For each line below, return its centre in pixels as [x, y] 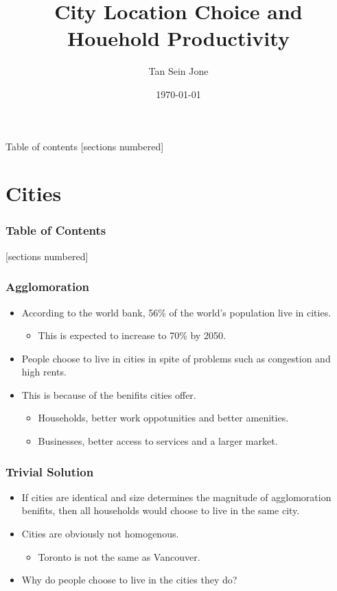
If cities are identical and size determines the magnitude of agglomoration [176, 497]
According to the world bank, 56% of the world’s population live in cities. [176, 312]
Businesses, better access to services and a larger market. [158, 441]
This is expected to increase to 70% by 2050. [132, 335]
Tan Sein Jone [178, 71]
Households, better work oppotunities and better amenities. [163, 418]
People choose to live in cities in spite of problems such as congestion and [176, 358]
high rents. [44, 372]
